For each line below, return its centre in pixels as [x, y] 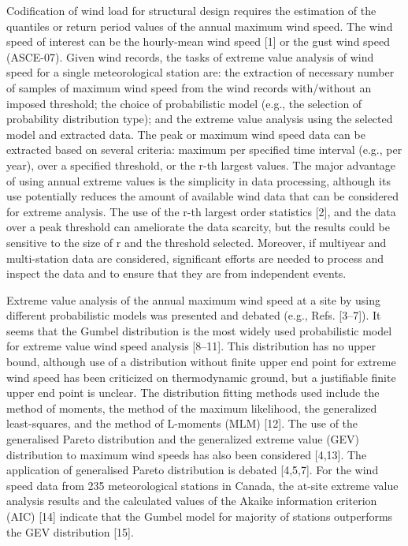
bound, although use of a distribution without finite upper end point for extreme [201, 362]
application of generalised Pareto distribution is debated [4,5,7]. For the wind [193, 470]
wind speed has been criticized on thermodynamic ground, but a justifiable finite [201, 377]
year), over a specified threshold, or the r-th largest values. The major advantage [201, 165]
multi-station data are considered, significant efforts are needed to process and [195, 258]
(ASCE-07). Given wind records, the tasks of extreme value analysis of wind [190, 56]
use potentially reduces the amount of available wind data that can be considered [203, 196]
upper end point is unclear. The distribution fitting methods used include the [193, 393]
